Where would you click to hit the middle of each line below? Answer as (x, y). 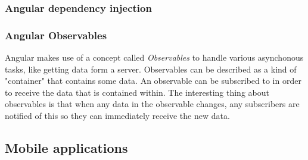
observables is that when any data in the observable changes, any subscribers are (152, 104)
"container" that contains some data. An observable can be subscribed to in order (153, 81)
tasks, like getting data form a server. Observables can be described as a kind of (151, 69)
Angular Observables (56, 35)
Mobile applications (66, 148)
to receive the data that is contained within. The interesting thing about (137, 92)
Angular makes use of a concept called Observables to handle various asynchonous (154, 57)
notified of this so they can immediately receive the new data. (117, 116)
